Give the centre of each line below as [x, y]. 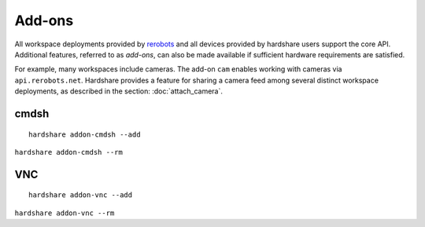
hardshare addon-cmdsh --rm [69, 152]
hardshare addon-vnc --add [81, 195]
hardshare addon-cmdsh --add [85, 134]
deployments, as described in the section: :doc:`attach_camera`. [119, 91]
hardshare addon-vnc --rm [65, 213]
